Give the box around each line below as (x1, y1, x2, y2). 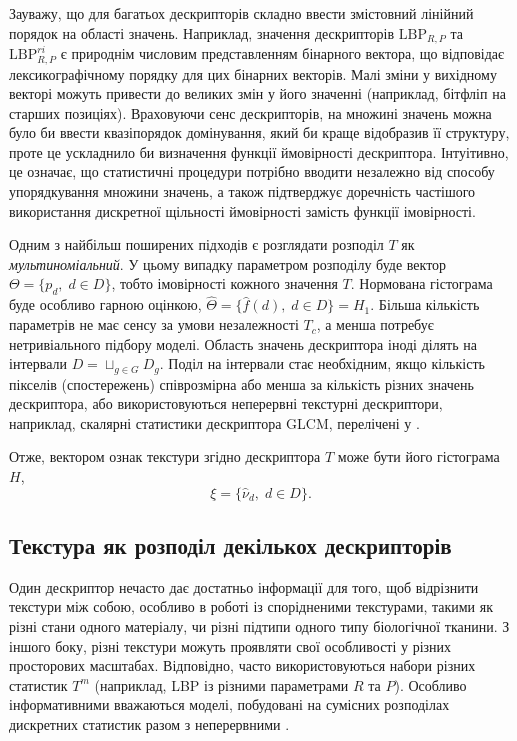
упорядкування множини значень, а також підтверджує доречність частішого (9, 181, 476, 202)
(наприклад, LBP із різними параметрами (94, 674, 349, 695)
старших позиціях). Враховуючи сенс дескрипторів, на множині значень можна (9, 102, 492, 123)
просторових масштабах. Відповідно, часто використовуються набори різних (9, 655, 476, 676)
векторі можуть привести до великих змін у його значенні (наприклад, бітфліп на (9, 83, 506, 104)
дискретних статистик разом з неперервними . (9, 714, 290, 735)
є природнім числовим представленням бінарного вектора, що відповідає (60, 43, 505, 64)
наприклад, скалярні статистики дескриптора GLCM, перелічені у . (9, 412, 420, 433)
